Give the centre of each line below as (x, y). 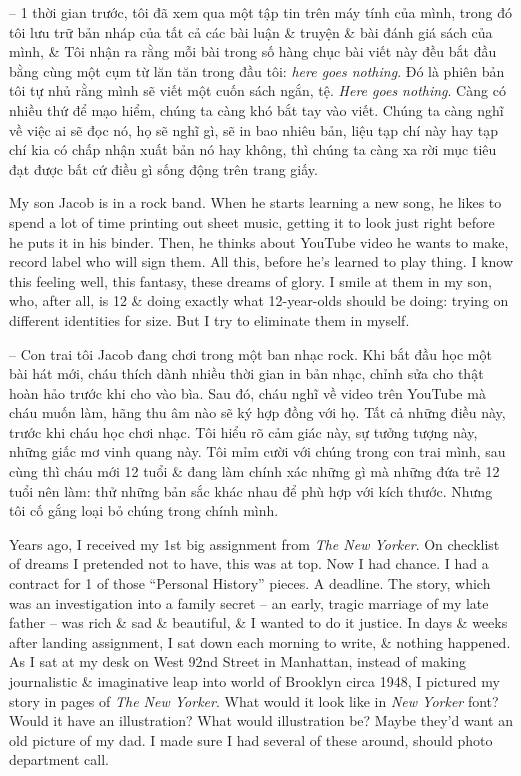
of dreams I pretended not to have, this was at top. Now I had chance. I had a (249, 563)
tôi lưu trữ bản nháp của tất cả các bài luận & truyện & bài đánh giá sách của (251, 31)
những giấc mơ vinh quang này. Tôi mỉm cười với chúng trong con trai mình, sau (257, 451)
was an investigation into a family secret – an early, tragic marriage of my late (249, 602)
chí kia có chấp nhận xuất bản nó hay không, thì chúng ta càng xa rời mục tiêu (253, 149)
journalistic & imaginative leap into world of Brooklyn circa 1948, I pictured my (254, 681)
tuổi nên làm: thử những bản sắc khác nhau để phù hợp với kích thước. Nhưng (251, 490)
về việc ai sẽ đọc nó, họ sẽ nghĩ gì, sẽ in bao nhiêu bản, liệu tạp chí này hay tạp (254, 129)
